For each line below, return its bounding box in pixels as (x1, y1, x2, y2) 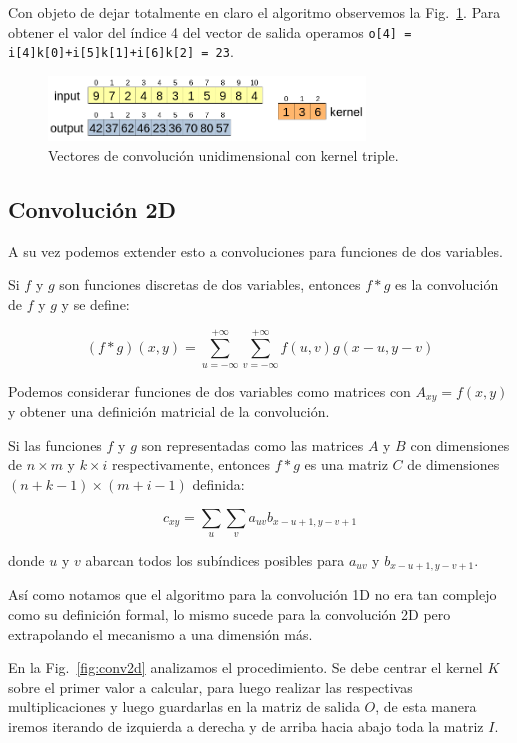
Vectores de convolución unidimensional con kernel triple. (48, 145, 399, 166)
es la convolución (395, 274, 499, 295)
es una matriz (304, 454, 388, 475)
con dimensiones (410, 434, 510, 455)
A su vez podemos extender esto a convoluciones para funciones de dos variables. (8, 240, 503, 261)
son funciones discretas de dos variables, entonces (59, 274, 361, 295)
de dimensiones (407, 454, 500, 475)
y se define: (61, 294, 130, 315)
